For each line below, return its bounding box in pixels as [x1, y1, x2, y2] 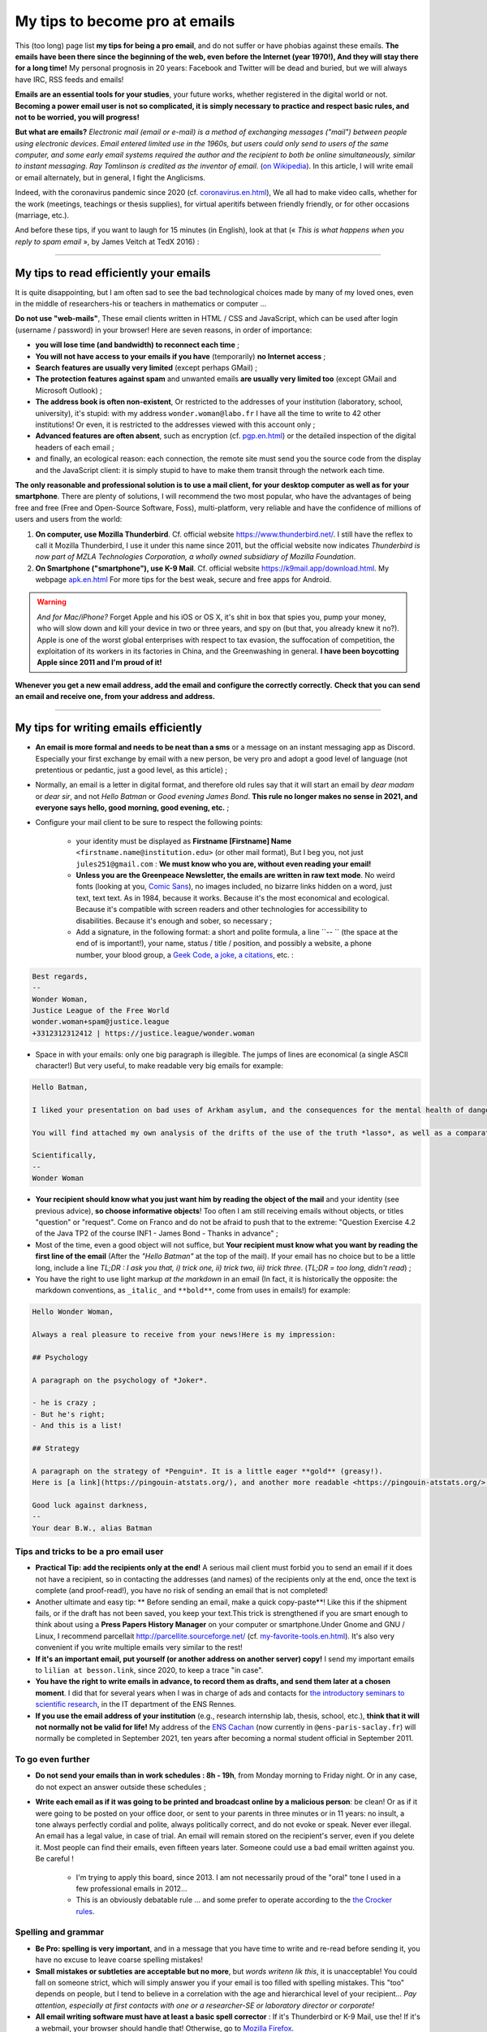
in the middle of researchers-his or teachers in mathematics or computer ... [15, 299, 267, 309]
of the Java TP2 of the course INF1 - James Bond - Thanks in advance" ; [35, 1228, 279, 1239]
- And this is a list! [32, 1421, 123, 1431]
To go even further [15, 1754, 90, 1765]
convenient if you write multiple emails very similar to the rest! [35, 1643, 243, 1652]
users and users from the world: [15, 515, 123, 524]
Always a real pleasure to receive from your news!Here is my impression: [32, 1330, 337, 1339]
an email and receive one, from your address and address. [15, 692, 215, 701]
